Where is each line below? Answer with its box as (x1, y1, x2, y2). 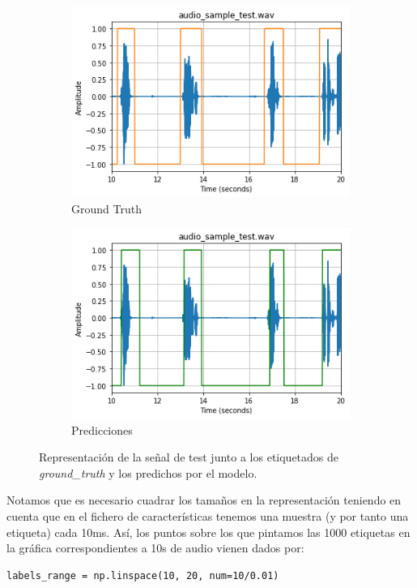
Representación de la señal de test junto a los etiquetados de (39, 449, 339, 466)
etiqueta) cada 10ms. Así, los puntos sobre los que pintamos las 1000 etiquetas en (6, 523, 411, 540)
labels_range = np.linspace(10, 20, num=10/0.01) (6, 569, 279, 582)
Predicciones (71, 421, 133, 438)
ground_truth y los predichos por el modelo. (39, 464, 257, 481)
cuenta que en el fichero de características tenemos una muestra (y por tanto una (6, 508, 409, 525)
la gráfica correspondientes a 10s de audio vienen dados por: (6, 539, 304, 556)
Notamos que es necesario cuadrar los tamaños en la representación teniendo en (6, 491, 402, 509)
